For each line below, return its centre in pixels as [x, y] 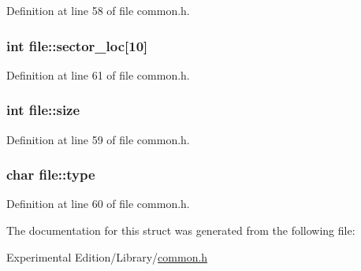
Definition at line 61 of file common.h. [98, 74]
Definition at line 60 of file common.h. [98, 204]
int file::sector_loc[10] [77, 45]
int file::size [43, 110]
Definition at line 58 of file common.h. [98, 10]
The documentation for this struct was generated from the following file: [181, 230]
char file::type [51, 174]
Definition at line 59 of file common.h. [98, 139]
